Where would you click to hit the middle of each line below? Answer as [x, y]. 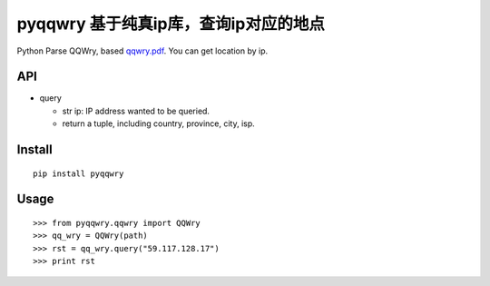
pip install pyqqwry [78, 173]
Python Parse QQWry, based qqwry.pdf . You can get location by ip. [142, 51]
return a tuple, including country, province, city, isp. [159, 123]
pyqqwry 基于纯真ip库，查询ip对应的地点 [171, 24]
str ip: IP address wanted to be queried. [136, 111]
